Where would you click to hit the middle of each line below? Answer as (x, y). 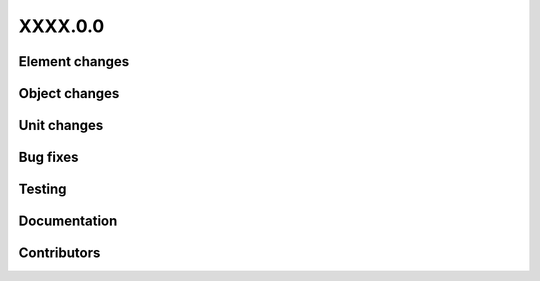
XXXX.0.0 (61, 26)
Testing (42, 189)
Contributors (59, 253)
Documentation (68, 221)
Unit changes (61, 125)
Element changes (74, 61)
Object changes (69, 93)
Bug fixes (48, 157)
